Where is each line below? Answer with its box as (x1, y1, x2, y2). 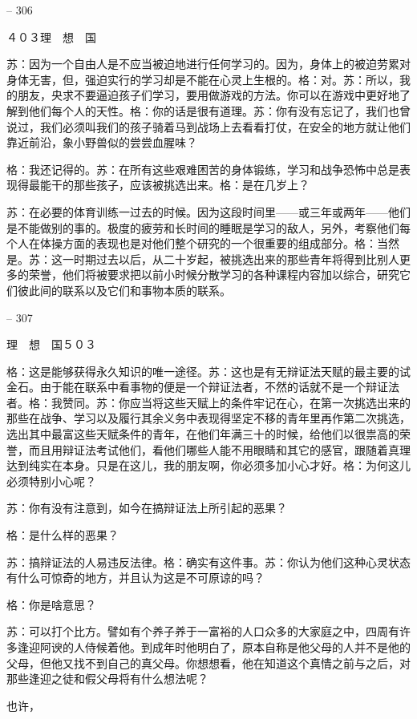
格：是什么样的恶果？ (6, 527, 119, 543)
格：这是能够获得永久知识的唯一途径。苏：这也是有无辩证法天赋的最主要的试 (6, 362, 411, 379)
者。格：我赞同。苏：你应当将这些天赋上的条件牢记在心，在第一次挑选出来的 (6, 394, 411, 410)
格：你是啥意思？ (6, 596, 96, 612)
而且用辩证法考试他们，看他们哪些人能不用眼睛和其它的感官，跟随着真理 (28, 441, 411, 458)
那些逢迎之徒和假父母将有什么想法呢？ (6, 670, 208, 687)
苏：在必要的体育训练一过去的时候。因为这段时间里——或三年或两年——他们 (6, 203, 411, 220)
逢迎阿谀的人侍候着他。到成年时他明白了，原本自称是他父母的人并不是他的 (17, 639, 411, 655)
